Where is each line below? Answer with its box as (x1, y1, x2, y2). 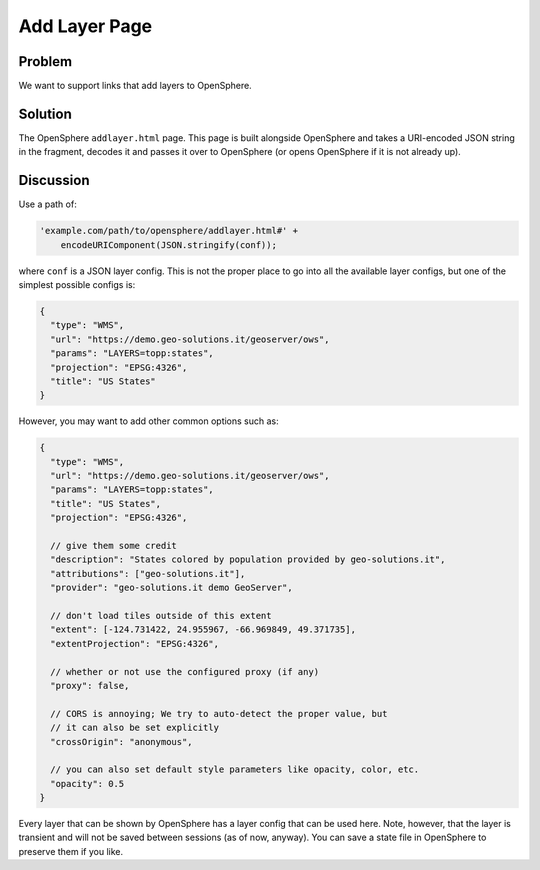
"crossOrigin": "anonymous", (50, 736, 194, 747)
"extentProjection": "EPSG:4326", (50, 638, 220, 649)
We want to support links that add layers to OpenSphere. (18, 80, 252, 92)
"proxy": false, (50, 680, 130, 691)
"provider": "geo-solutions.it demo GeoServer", (50, 582, 294, 594)
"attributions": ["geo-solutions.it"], (50, 568, 246, 579)
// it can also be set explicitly (50, 722, 220, 734)
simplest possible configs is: (18, 279, 136, 291)
